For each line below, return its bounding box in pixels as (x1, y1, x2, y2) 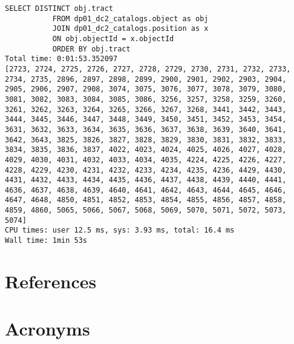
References (5, 268, 97, 293)
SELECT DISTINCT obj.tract (5, 4, 113, 13)
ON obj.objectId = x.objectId (52, 34, 174, 43)
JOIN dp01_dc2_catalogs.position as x (52, 24, 209, 33)
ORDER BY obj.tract (52, 44, 131, 53)
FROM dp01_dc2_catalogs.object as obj (52, 14, 209, 23)
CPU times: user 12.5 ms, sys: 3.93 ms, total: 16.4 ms (5, 226, 235, 235)
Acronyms (5, 316, 90, 341)
